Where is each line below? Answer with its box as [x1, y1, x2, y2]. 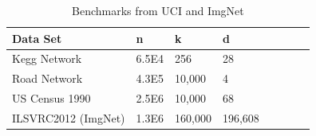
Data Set [12, 29, 62, 46]
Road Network [12, 70, 83, 87]
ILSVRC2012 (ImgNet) [12, 109, 125, 126]
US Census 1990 [12, 90, 91, 107]
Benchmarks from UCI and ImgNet [72, 2, 244, 18]
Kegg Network [12, 50, 82, 67]
